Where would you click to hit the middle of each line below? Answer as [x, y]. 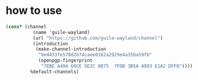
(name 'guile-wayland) [61, 32]
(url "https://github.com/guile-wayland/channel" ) [98, 38]
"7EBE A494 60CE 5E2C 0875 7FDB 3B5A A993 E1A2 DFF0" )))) [117, 66]
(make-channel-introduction [71, 49]
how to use [34, 11]
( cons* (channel [26, 27]
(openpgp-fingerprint [65, 61]
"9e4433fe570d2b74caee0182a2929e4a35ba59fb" [95, 55]
